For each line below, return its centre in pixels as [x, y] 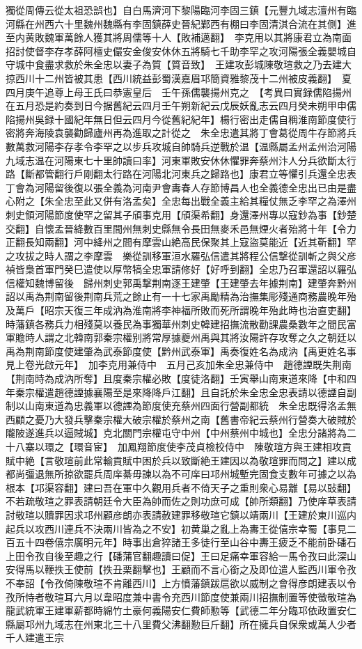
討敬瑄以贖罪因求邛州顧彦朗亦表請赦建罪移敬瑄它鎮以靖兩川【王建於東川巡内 [181, 514]
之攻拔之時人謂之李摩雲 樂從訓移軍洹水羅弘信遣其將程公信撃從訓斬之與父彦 [181, 255]
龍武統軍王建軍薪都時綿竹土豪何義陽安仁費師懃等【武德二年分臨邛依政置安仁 [181, 610]
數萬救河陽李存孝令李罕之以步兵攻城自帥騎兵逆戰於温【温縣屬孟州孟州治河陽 [181, 146]
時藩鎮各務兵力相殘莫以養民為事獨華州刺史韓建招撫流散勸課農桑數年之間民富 [181, 323]
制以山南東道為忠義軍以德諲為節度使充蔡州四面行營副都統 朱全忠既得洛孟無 [181, 406]
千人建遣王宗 [35, 638]
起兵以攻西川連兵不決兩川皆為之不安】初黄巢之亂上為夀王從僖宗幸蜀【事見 [176, 528]
